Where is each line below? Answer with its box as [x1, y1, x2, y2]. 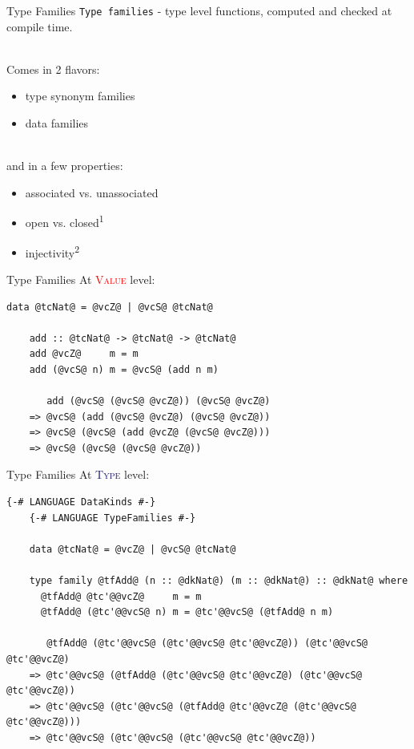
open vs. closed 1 [25, 212, 104, 231]
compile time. [6, 18, 73, 34]
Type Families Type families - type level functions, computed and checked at [6, 2, 392, 18]
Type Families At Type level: [6, 466, 150, 483]
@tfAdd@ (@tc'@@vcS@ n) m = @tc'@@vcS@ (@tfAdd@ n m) [40, 606, 334, 618]
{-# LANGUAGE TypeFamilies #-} [29, 512, 196, 524]
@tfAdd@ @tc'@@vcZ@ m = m [40, 590, 202, 602]
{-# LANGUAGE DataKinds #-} [6, 496, 156, 508]
